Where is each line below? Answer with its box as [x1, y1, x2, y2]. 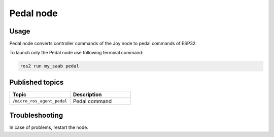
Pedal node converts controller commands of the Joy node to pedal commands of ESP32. [9, 41, 197, 47]
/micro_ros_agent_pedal [12, 98, 67, 104]
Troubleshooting [9, 111, 63, 120]
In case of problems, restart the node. [9, 124, 89, 130]
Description [73, 91, 102, 98]
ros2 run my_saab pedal [20, 63, 80, 69]
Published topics [9, 78, 64, 86]
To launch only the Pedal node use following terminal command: [9, 50, 144, 56]
